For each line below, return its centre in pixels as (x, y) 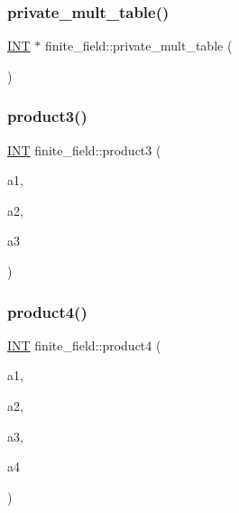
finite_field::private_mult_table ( (139, 46)
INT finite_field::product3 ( (84, 149)
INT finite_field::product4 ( (84, 345)
